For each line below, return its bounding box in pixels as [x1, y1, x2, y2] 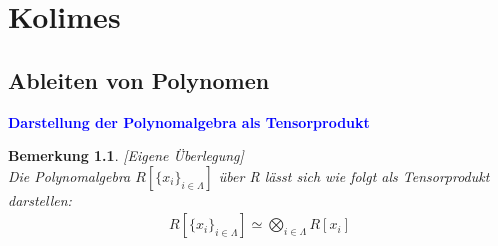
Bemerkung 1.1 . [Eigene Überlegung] [8, 145, 244, 166]
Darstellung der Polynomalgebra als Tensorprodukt [8, 111, 370, 132]
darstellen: [8, 189, 72, 210]
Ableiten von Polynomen [8, 64, 270, 95]
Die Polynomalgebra [8, 165, 131, 186]
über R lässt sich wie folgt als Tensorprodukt [218, 165, 490, 186]
